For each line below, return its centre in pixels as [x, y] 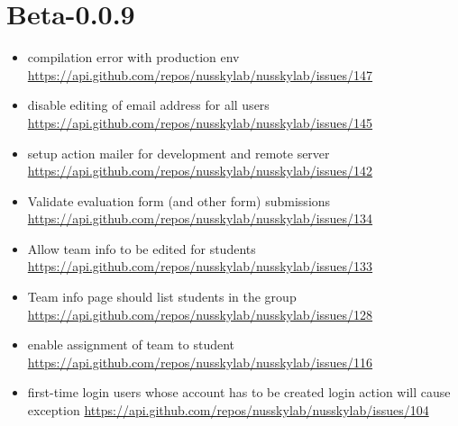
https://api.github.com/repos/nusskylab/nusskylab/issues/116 [200, 362]
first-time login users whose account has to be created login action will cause [239, 392]
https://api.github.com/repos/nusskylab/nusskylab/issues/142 [200, 171]
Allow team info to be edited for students [142, 248]
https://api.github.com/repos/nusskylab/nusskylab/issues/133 [200, 266]
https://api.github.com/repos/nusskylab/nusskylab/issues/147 [200, 74]
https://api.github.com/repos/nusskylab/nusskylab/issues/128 [200, 314]
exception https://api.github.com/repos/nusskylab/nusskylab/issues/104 [228, 410]
